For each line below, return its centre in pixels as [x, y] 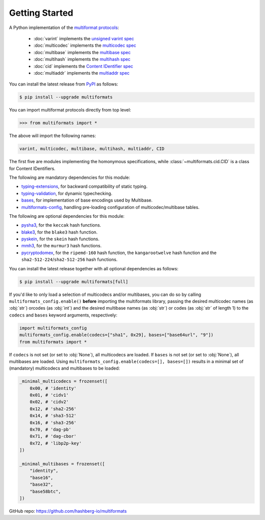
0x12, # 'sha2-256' [53, 409]
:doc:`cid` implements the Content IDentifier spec [83, 66]
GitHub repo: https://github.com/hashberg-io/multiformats [68, 511]
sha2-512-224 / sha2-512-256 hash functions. [69, 260]
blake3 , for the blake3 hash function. [59, 232]
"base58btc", [45, 491]
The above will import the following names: [53, 136]
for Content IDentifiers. [32, 168]
